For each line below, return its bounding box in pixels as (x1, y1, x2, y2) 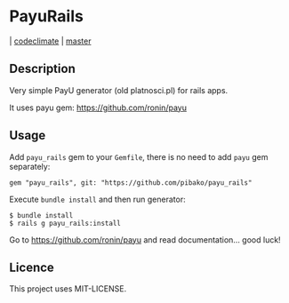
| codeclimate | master (9, 36, 92, 46)
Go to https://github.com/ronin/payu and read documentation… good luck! (9, 234, 282, 245)
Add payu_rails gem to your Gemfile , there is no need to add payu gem (9, 151, 269, 162)
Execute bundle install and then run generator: (9, 194, 186, 204)
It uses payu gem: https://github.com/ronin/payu (9, 102, 187, 113)
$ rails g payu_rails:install (9, 219, 122, 227)
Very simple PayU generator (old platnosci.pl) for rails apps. (9, 84, 229, 95)
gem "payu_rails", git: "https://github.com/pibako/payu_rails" (9, 178, 253, 187)
